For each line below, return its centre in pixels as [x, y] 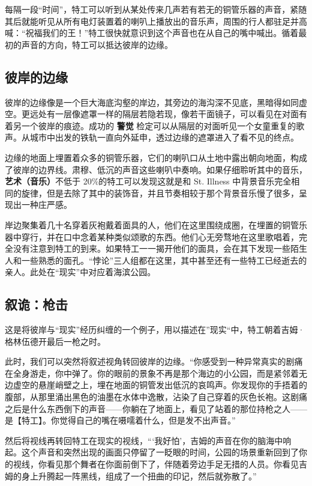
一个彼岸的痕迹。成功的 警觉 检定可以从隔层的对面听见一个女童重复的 [159, 125]
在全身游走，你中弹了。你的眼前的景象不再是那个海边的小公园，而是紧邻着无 [156, 373]
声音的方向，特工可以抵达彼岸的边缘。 [97, 44]
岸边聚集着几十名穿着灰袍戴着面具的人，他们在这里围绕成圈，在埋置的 [143, 224]
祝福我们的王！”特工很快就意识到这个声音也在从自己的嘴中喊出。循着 [162, 33]
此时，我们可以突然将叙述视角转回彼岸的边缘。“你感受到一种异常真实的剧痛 [154, 361]
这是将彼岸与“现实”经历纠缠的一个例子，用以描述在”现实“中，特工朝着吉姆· [155, 330]
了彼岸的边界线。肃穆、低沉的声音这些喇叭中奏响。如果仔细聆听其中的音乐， [156, 169]
